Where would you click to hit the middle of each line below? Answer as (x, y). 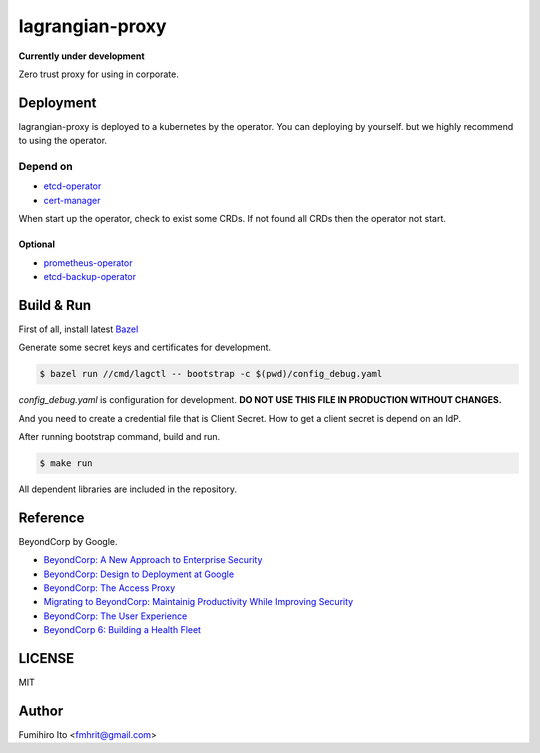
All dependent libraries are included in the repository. (128, 489)
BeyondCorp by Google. (68, 541)
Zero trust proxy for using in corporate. (98, 74)
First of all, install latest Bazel (78, 329)
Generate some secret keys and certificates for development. (145, 347)
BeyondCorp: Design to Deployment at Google (139, 574)
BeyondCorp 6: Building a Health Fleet (122, 630)
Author (41, 710)
